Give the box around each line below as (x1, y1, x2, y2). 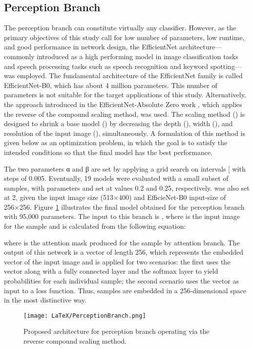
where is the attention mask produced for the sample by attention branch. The (4, 237, 240, 247)
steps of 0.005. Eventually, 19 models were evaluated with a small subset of (4, 173, 229, 183)
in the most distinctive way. (4, 295, 86, 305)
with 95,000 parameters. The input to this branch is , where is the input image (4, 211, 240, 221)
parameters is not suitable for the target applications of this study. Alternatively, (4, 89, 246, 100)
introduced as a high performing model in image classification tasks (37, 51, 239, 61)
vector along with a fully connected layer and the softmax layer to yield (4, 266, 218, 276)
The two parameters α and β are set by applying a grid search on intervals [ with (4, 163, 246, 174)
